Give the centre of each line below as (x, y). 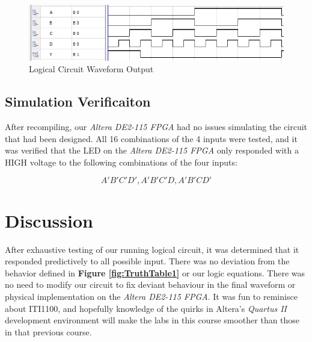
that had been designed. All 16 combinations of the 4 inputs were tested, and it (151, 138)
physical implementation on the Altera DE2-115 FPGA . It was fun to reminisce (151, 296)
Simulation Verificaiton (78, 101)
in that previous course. (48, 331)
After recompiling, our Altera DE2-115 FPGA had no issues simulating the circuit (156, 127)
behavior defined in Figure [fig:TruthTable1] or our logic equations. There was (155, 272)
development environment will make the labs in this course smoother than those (152, 320)
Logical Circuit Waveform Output (91, 69)
